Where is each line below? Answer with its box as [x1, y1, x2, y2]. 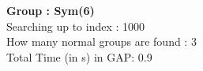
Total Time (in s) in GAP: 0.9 [6, 48, 152, 65]
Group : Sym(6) [6, 2, 95, 18]
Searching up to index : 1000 [6, 17, 145, 34]
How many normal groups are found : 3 [6, 33, 197, 50]
